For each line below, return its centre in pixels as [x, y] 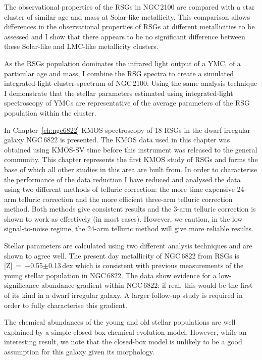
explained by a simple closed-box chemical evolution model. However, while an [125, 331]
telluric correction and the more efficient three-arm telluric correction [125, 199]
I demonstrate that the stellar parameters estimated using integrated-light [119, 93]
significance [22, 285]
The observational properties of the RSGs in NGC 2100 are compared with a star [129, 7]
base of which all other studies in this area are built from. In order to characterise [131, 169]
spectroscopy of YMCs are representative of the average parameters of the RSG [127, 103]
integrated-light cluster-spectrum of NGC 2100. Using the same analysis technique [131, 83]
